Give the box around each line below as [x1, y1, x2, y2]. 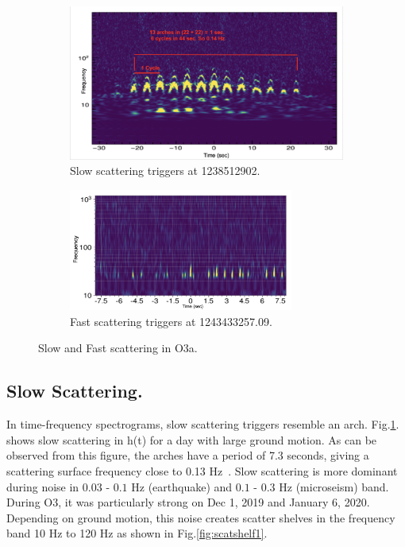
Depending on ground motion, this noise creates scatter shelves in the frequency [6, 509, 395, 526]
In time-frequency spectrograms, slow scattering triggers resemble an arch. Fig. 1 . [6, 416, 399, 433]
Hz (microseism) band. [279, 478, 389, 495]
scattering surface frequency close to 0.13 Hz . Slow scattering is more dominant [6, 462, 398, 479]
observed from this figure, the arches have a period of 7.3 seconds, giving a [6, 447, 369, 464]
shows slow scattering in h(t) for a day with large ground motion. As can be [6, 431, 377, 448]
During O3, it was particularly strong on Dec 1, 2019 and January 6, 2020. [6, 494, 370, 510]
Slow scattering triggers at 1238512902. [70, 162, 260, 179]
